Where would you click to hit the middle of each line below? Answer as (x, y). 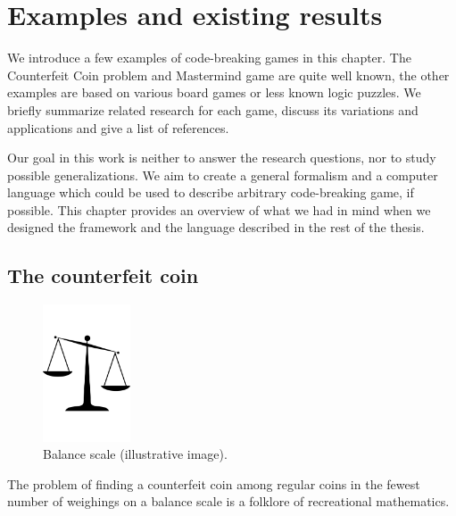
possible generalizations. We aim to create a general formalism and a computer (223, 175)
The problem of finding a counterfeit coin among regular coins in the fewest (214, 483)
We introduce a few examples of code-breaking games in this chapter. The (209, 58)
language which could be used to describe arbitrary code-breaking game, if (211, 192)
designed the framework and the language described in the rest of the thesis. (216, 227)
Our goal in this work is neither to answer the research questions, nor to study (222, 158)
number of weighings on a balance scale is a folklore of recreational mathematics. (228, 501)
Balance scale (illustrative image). (135, 454)
